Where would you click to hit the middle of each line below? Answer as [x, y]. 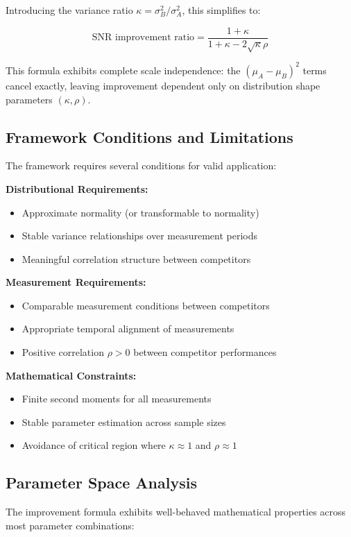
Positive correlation [63, 352]
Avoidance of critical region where [94, 445]
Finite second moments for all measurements [117, 399]
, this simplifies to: [221, 10]
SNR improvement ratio [143, 38]
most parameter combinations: [70, 525]
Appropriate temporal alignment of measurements [128, 329]
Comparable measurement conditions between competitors [146, 305]
